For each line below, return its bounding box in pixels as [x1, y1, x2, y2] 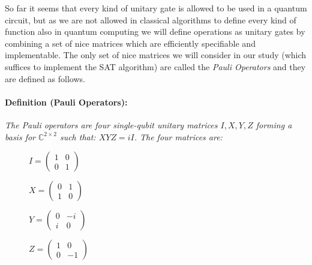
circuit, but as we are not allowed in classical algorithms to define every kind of [5, 13, 296, 26]
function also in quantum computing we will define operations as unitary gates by [5, 25, 305, 38]
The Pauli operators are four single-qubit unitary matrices [5, 118, 218, 131]
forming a [256, 118, 292, 131]
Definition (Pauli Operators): [5, 95, 128, 108]
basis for [5, 130, 36, 143]
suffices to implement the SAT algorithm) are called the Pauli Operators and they [5, 60, 306, 73]
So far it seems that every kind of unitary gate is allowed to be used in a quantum [5, 2, 307, 14]
